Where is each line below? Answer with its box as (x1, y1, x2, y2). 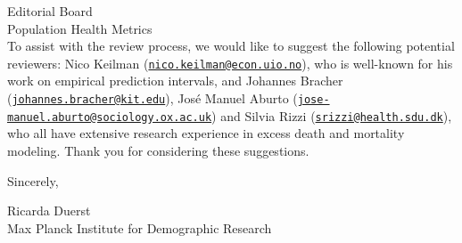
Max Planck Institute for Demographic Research (7, 218, 272, 237)
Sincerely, (7, 171, 59, 190)
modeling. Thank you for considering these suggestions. (7, 141, 309, 159)
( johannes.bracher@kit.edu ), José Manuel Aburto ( (7, 89, 298, 108)
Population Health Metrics (7, 19, 153, 37)
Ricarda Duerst (7, 201, 91, 220)
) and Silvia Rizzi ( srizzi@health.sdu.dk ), (211, 106, 452, 125)
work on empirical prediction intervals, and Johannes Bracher (7, 71, 343, 90)
